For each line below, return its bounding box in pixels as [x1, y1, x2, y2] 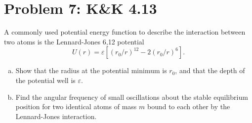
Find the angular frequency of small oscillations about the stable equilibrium [15, 91, 248, 102]
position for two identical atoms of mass [15, 101, 137, 112]
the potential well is [15, 75, 76, 85]
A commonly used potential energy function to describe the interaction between [4, 27, 246, 37]
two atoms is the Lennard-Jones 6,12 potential [4, 36, 144, 46]
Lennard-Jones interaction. [15, 111, 97, 121]
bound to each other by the [147, 101, 230, 112]
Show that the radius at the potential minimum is [15, 65, 167, 76]
